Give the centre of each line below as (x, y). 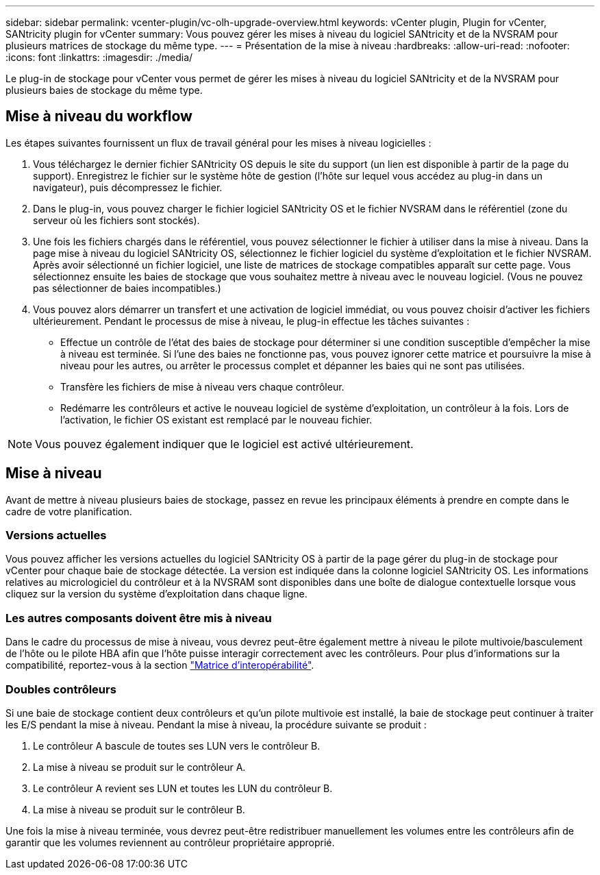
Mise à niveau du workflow (99, 116)
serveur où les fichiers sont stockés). (116, 220)
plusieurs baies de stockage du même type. (104, 90)
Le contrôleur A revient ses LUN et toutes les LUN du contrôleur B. (183, 788)
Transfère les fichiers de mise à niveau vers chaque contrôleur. (202, 386)
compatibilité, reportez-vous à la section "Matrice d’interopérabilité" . (160, 665)
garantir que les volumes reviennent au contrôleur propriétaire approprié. (170, 842)
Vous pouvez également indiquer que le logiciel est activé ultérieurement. (224, 444)
